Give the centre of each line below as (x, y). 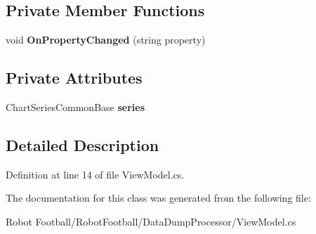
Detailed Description (83, 144)
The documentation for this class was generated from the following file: (158, 198)
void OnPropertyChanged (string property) (106, 40)
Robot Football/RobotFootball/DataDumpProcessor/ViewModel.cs (151, 221)
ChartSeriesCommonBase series (75, 107)
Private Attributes (74, 78)
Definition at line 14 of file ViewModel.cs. (95, 174)
